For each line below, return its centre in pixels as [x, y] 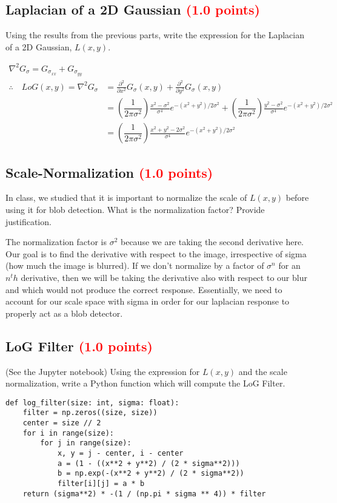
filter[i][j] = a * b [101, 484]
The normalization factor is [56, 242]
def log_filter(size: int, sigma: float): [92, 403]
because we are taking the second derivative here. [212, 242]
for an [289, 265]
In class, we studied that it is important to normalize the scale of [126, 197]
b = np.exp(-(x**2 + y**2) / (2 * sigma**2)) [151, 474]
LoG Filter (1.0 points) [79, 346]
